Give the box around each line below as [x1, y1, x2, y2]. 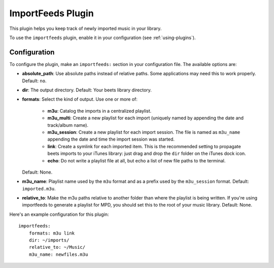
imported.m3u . [22, 185, 56, 191]
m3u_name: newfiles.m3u [28, 251, 88, 257]
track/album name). [47, 122, 89, 128]
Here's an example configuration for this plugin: [9, 211, 109, 217]
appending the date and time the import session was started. [47, 136, 175, 142]
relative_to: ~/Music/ [28, 244, 86, 250]
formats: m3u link [28, 230, 75, 236]
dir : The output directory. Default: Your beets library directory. [22, 87, 152, 93]
